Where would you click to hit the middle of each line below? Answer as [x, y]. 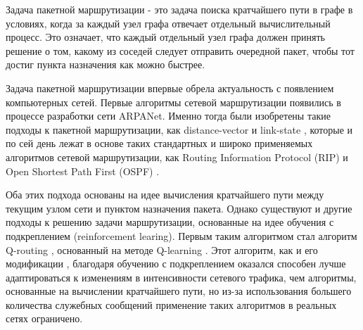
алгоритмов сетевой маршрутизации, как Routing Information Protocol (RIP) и [177, 157]
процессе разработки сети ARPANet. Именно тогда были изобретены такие [168, 116]
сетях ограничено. [44, 318]
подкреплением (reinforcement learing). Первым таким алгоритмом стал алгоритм [181, 235]
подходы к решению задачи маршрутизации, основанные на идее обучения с [170, 222]
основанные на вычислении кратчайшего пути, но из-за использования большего [179, 291]
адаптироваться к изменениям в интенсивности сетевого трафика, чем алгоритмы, [181, 277]
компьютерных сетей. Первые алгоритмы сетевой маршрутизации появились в [173, 102]
